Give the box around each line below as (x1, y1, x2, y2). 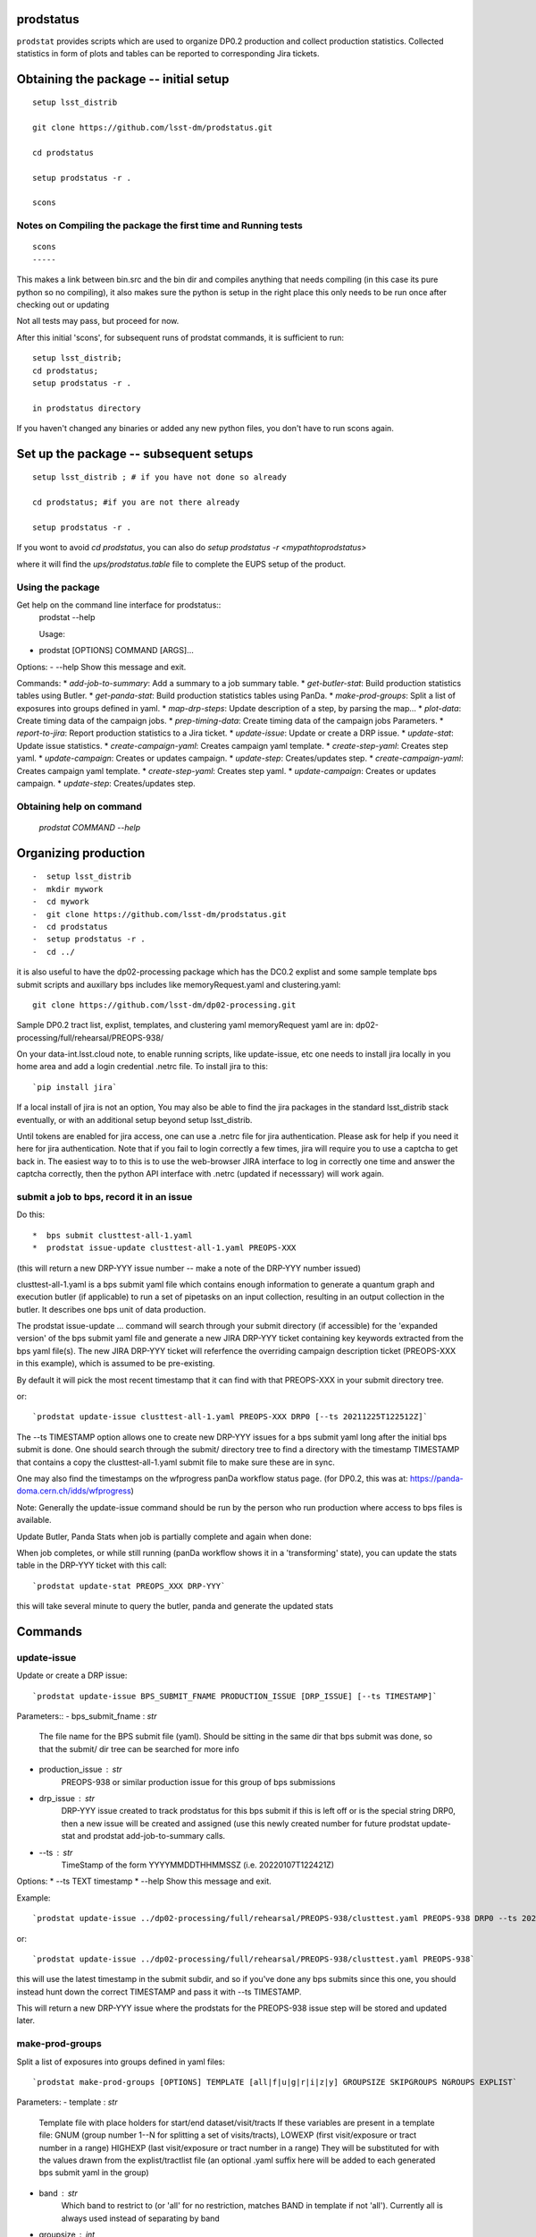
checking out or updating (16, 299, 110, 310)
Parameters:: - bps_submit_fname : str (16, 1711, 157, 1722)
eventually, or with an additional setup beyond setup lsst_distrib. (16, 1114, 253, 1125)
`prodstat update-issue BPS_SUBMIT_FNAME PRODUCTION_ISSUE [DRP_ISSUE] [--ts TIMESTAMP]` (32, 1691, 438, 1701)
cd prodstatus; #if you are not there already (32, 498, 240, 507)
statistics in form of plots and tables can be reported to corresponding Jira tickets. (16, 47, 320, 58)
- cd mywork (32, 897, 89, 907)
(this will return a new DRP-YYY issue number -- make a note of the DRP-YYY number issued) (16, 1263, 362, 1273)
